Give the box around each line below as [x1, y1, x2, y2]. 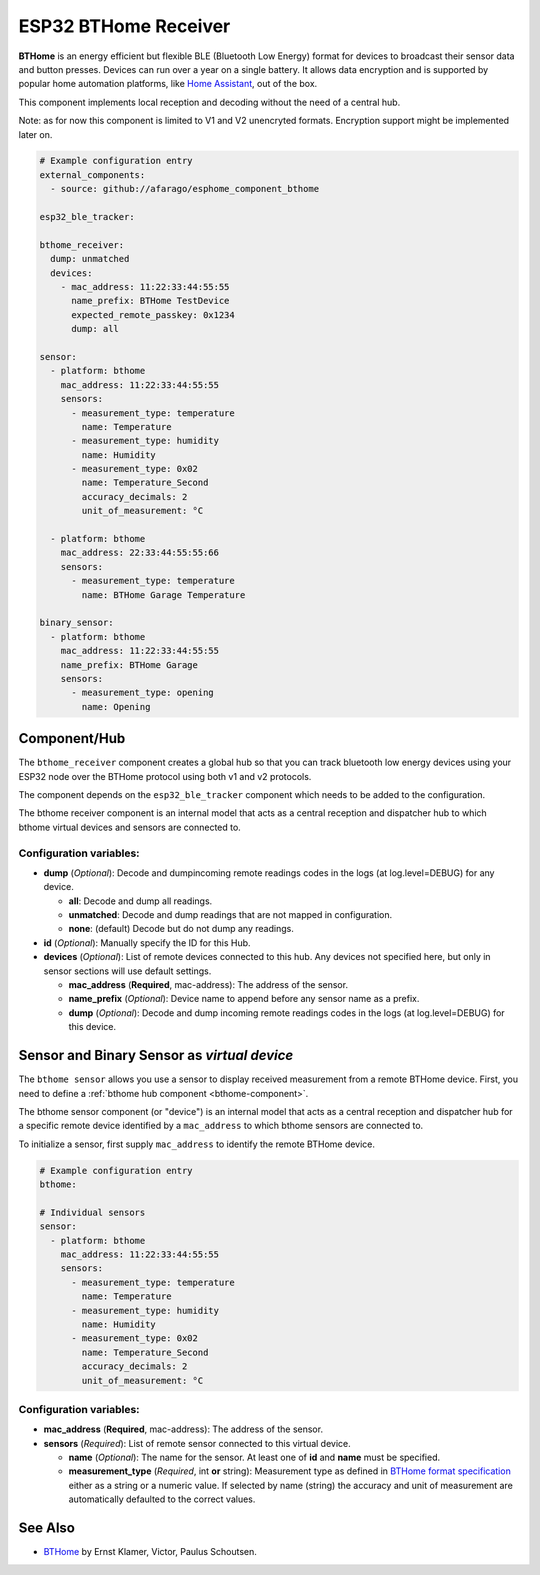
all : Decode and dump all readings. [68, 895, 213, 907]
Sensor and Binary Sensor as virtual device [18, 1047, 294, 1064]
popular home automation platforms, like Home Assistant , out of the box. [18, 78, 318, 90]
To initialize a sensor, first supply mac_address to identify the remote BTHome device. [18, 1138, 375, 1150]
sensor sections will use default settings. [43, 965, 212, 977]
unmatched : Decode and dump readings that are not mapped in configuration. [68, 909, 393, 921]
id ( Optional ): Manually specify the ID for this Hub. [43, 936, 251, 949]
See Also [18, 1520, 75, 1537]
